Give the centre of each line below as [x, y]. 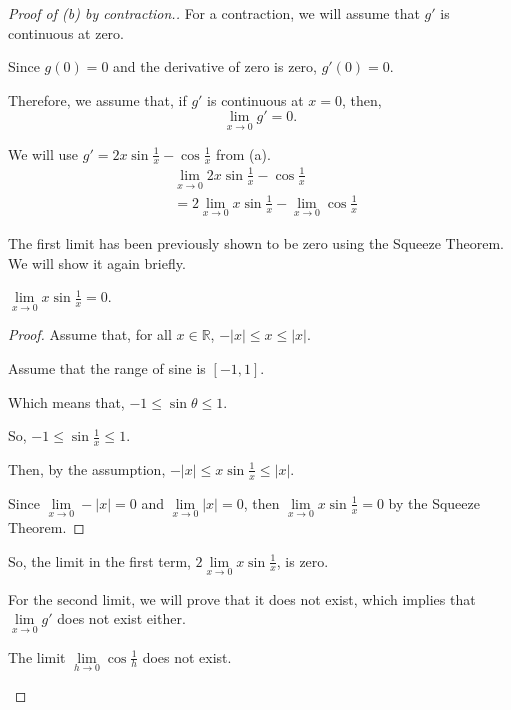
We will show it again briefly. [97, 262]
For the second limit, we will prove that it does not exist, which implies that [242, 598]
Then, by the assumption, [87, 468]
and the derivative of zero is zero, [215, 66]
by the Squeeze [434, 502]
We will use [43, 153]
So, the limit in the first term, [99, 560]
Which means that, [66, 401]
